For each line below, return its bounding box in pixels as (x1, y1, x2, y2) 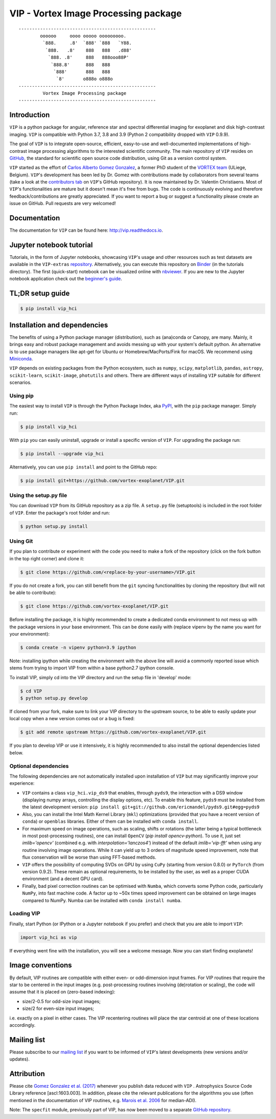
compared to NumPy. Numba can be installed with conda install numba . (22, 897, 182, 903)
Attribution (9, 1069, 45, 1078)
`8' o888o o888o (56, 76, 113, 82)
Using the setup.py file (9, 492, 67, 499)
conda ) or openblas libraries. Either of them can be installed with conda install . (22, 818, 199, 825)
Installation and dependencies (9, 320, 108, 329)
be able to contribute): (9, 589, 56, 596)
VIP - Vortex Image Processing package (9, 8, 182, 19)
